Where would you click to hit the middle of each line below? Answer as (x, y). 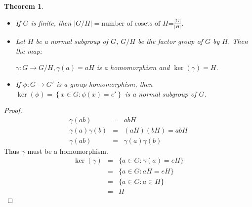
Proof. (13, 110)
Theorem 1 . (24, 6)
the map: (29, 51)
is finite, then (51, 22)
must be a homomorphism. (68, 151)
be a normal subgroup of (72, 41)
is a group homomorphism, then (105, 84)
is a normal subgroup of (161, 93)
